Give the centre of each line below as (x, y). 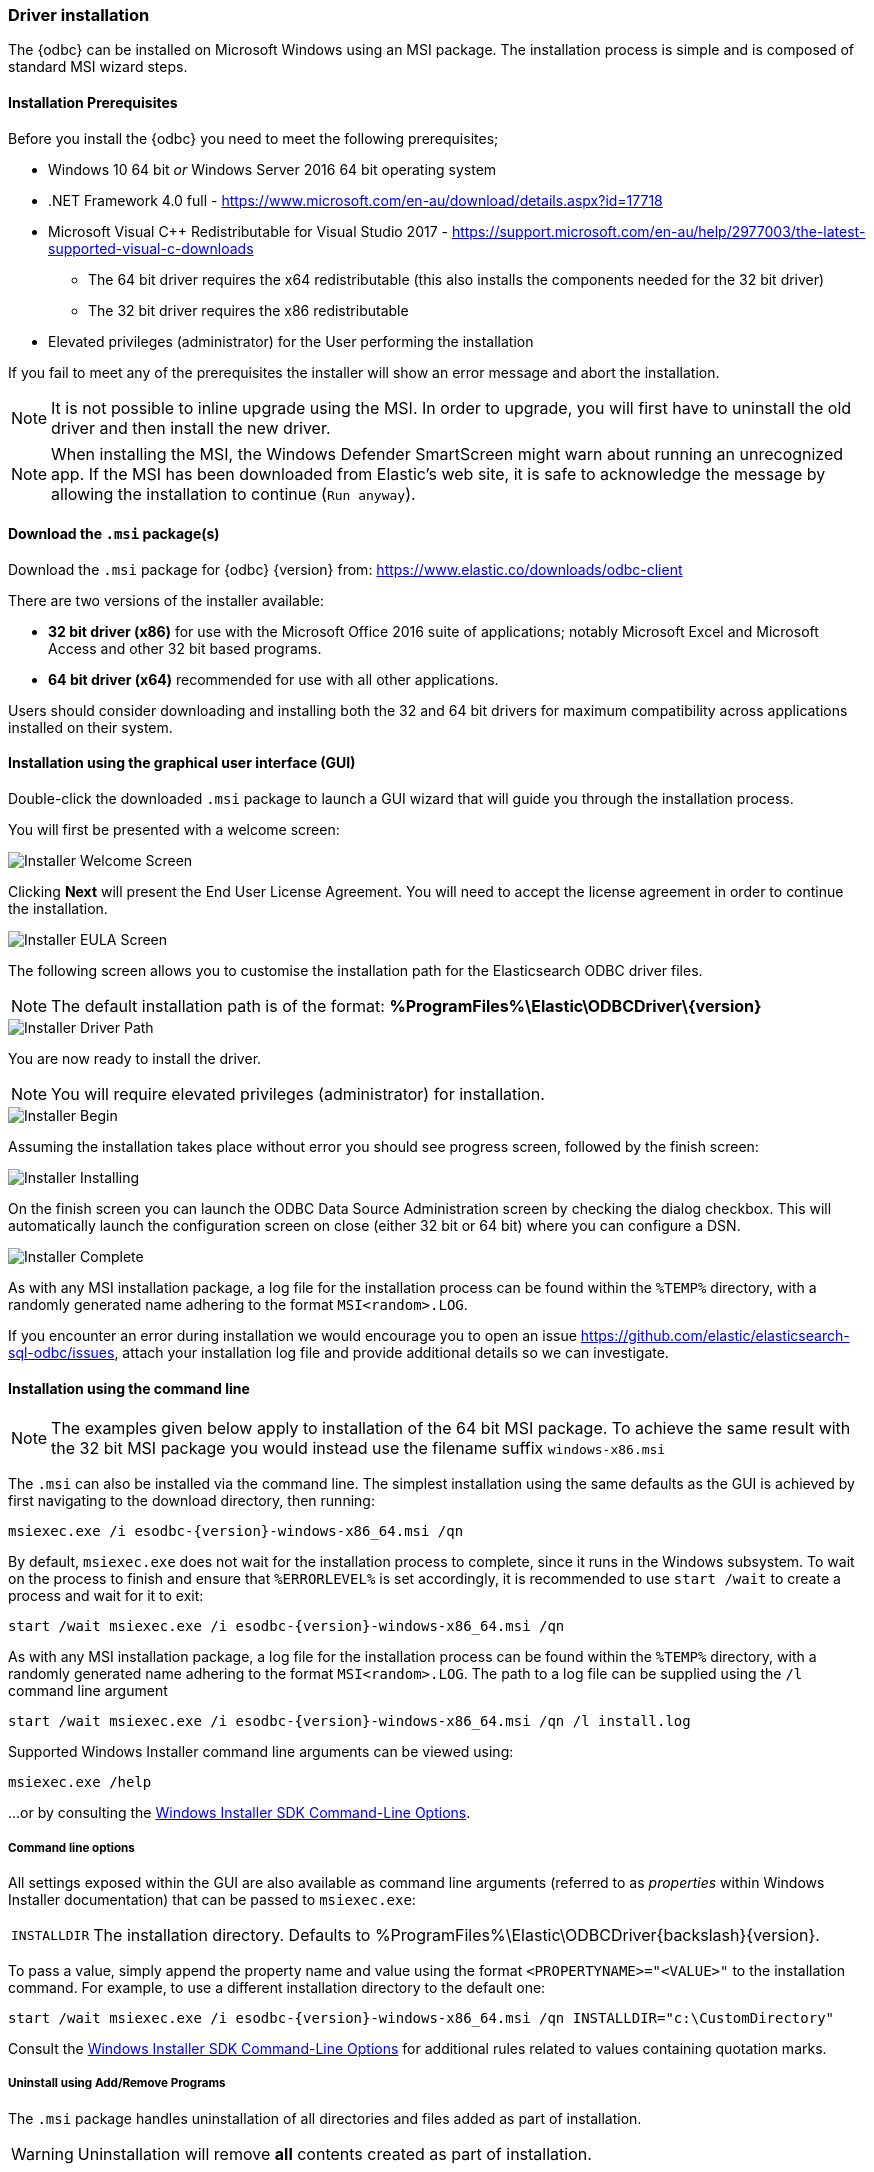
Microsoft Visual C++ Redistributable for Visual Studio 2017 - (248, 231)
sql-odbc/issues (61, 1353)
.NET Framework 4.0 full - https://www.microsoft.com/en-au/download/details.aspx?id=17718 (355, 200)
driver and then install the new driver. (191, 427)
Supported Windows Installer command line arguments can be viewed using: (261, 1752)
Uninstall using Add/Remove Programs (117, 2083)
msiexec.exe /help (80, 1782)
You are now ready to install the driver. (135, 1059)
